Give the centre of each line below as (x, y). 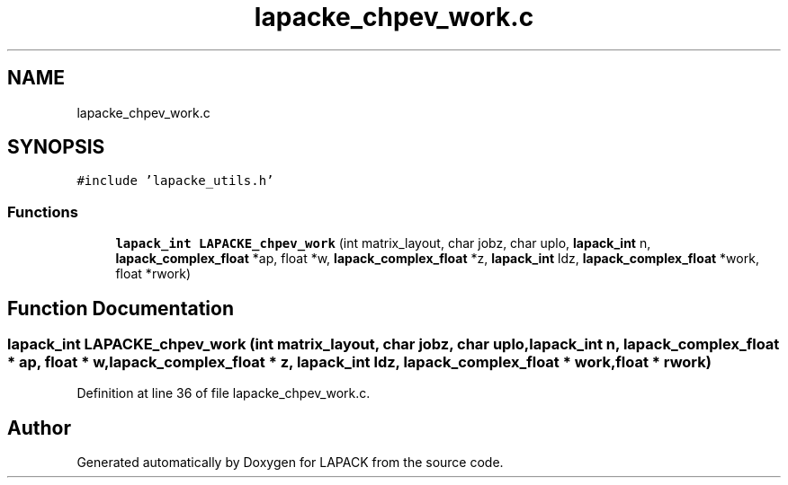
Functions (43, 212)
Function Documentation (121, 308)
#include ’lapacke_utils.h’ (175, 181)
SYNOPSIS (56, 147)
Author (39, 428)
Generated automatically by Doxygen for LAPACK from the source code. (290, 463)
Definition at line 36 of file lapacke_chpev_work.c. (224, 393)
